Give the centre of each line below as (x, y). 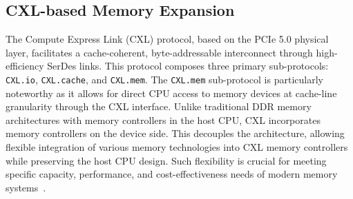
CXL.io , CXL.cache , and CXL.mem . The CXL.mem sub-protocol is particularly (164, 79)
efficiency (25, 66)
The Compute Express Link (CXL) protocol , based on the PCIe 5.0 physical (167, 39)
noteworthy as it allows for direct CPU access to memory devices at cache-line (171, 93)
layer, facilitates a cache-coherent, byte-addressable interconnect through (159, 52)
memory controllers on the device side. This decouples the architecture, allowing (175, 133)
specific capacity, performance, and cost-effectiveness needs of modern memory (172, 174)
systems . (26, 187)
